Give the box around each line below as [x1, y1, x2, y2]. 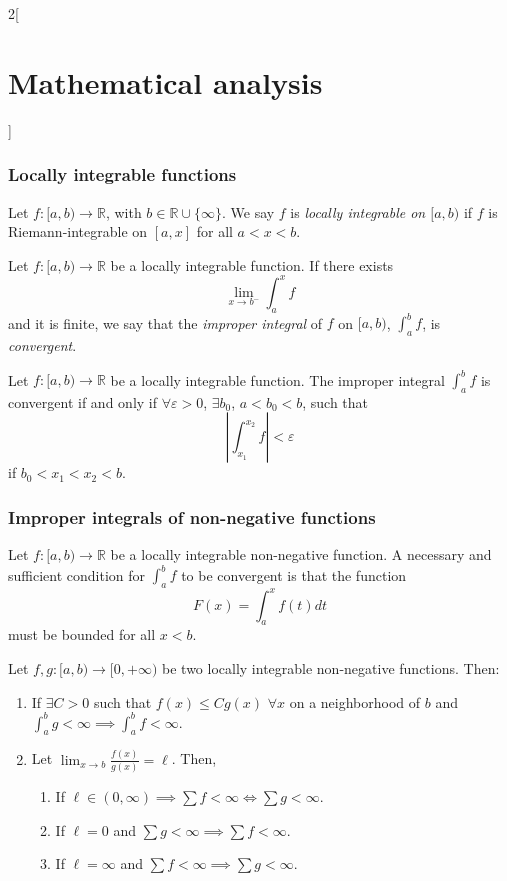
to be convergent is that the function [181, 564, 407, 585]
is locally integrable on [290, 201, 426, 222]
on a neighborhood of [289, 691, 421, 712]
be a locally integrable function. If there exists [110, 254, 394, 275]
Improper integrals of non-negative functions [8, 504, 376, 529]
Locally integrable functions [8, 162, 237, 187]
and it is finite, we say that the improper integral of [8, 312, 323, 333]
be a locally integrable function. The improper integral [110, 369, 445, 389]
